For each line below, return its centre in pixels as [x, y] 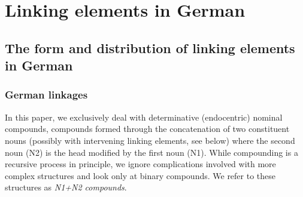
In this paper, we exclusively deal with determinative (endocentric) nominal [144, 117]
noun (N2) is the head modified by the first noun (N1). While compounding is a [151, 152]
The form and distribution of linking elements [150, 47]
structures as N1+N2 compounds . [66, 187]
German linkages [46, 95]
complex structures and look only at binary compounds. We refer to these [140, 175]
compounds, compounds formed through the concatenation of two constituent [147, 129]
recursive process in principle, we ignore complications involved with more [140, 164]
